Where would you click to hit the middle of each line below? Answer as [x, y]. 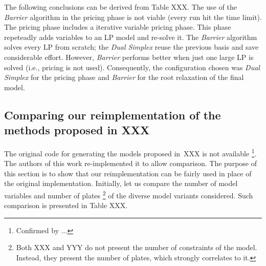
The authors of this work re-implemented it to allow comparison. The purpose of [130, 163]
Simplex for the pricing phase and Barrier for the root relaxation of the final [124, 77]
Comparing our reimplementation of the [113, 115]
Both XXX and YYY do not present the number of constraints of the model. [137, 247]
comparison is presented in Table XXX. [66, 205]
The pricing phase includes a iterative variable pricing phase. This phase [118, 27]
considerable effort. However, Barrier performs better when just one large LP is [129, 57]
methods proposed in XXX [77, 130]
